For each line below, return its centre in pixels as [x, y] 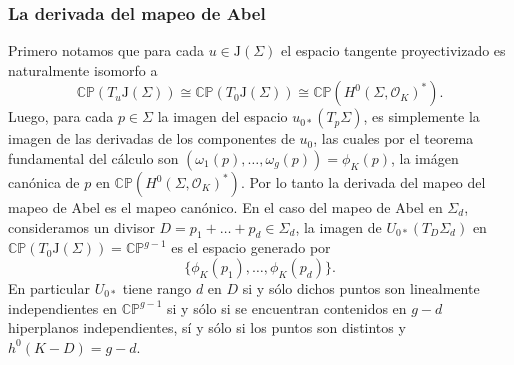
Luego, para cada [61, 116]
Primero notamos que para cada [106, 50]
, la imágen [425, 158]
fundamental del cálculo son [93, 158]
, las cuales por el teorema [393, 138]
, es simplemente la [421, 116]
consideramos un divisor [81, 226]
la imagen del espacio [222, 116]
